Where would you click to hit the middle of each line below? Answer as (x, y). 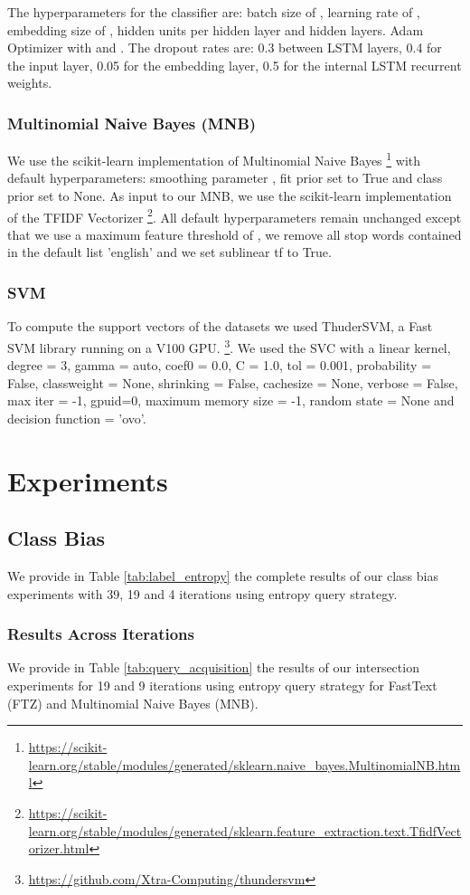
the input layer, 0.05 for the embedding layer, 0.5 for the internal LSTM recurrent (235, 65)
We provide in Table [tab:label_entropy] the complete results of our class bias (223, 576)
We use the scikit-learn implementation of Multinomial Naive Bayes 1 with (214, 159)
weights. (30, 83)
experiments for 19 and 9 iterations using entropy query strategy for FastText (222, 686)
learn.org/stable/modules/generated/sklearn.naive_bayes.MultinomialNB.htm (244, 764)
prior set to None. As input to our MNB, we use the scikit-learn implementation (230, 196)
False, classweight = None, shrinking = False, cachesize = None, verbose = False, (233, 382)
